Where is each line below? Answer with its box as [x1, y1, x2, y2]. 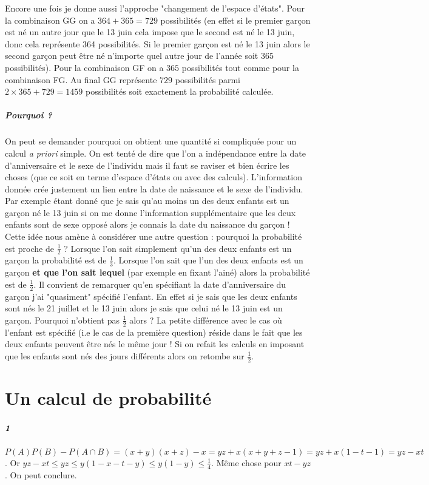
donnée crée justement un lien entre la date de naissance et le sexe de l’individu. [5, 182, 303, 195]
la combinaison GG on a [5, 13, 95, 26]
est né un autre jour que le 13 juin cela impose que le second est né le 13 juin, [5, 25, 295, 38]
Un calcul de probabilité [5, 385, 212, 410]
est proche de [5, 242, 54, 254]
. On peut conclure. [5, 468, 77, 481]
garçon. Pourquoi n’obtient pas [5, 313, 120, 326]
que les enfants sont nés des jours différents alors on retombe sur [5, 349, 245, 362]
